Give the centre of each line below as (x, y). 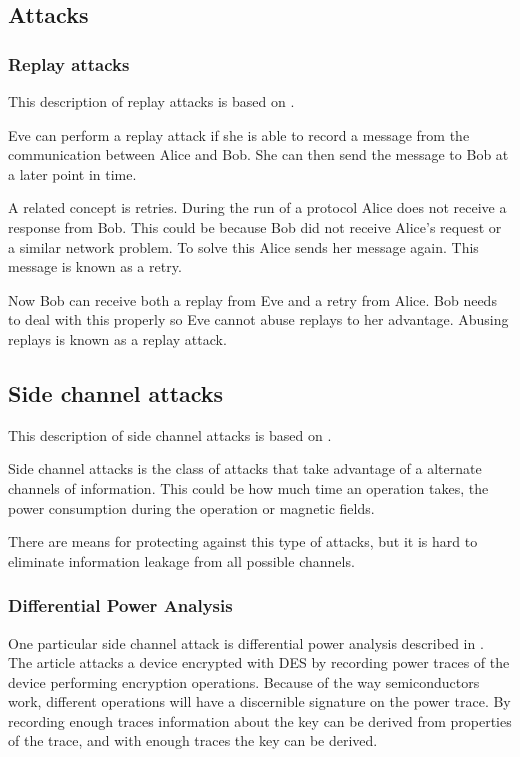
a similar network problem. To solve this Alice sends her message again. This (243, 246)
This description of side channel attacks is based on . (170, 434)
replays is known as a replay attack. (117, 338)
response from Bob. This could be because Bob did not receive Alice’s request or (255, 226)
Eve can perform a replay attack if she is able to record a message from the (239, 134)
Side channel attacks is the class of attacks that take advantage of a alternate (245, 468)
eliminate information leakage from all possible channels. (181, 560)
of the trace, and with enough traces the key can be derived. (193, 740)
